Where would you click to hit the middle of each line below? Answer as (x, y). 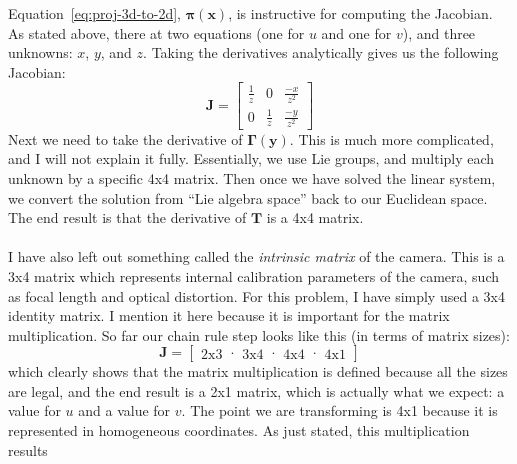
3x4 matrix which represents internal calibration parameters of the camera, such (253, 275)
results (28, 449)
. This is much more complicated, (391, 138)
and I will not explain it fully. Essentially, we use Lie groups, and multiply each (251, 158)
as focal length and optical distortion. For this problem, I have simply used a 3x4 (256, 295)
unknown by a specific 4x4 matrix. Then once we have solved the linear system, (252, 177)
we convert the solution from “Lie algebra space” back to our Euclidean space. (248, 197)
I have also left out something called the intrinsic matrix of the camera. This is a (256, 256)
